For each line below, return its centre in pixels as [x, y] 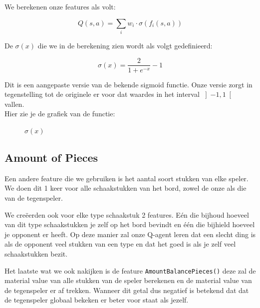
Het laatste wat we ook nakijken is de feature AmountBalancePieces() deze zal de [130, 270]
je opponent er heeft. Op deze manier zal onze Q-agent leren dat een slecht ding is [130, 234]
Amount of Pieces [51, 157]
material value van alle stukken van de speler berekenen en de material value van [128, 280]
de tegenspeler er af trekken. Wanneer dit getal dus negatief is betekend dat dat [127, 290]
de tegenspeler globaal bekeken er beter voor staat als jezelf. [97, 300]
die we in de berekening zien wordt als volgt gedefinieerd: [125, 45]
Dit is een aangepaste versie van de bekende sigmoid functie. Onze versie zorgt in [129, 84]
